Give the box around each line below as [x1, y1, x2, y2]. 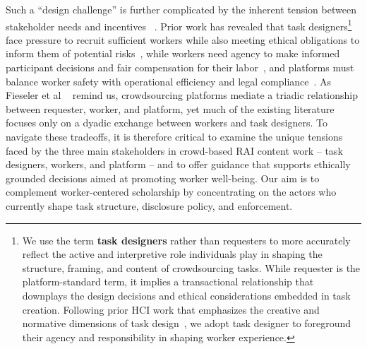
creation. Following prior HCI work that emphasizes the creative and [22, 302, 320, 317]
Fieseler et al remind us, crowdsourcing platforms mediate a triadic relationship [6, 88, 359, 102]
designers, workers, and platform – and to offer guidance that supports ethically [6, 157, 351, 172]
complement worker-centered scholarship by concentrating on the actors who [6, 184, 337, 199]
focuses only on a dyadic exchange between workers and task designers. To [6, 115, 327, 130]
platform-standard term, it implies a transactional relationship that [22, 274, 314, 289]
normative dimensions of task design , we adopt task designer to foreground [22, 316, 351, 331]
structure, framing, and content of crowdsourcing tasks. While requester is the [22, 260, 361, 275]
